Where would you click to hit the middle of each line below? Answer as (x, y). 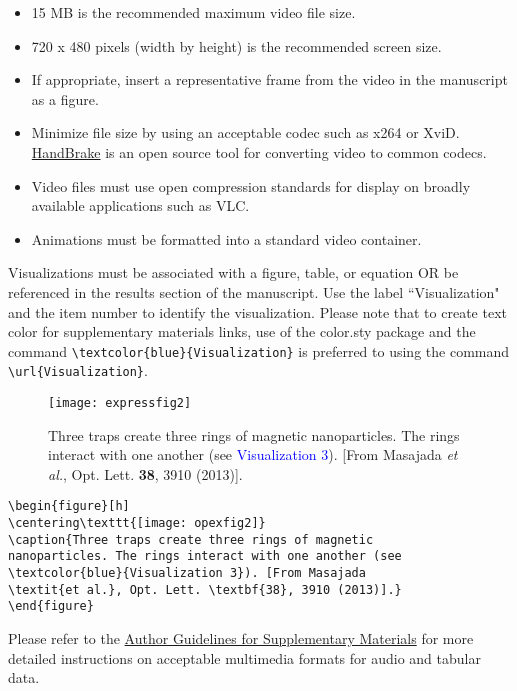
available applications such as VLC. (140, 205)
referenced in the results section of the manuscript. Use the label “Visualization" (254, 291)
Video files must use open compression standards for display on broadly (251, 185)
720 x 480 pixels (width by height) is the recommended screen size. (236, 45)
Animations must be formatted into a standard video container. (226, 238)
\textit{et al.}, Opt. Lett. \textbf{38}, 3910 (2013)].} (205, 589)
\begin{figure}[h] (69, 506)
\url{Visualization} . (78, 370)
